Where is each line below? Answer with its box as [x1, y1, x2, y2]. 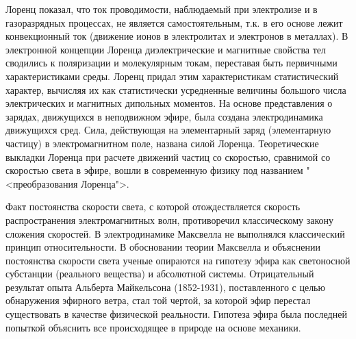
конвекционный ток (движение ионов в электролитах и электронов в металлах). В [5, 29, 348, 43]
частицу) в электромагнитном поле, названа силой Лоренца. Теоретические [5, 136, 319, 150]
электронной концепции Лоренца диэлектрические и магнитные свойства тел [5, 42, 327, 56]
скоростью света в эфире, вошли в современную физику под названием [5, 163, 303, 177]
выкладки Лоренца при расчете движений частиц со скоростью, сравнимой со [5, 149, 331, 164]
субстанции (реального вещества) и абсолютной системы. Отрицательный [5, 266, 314, 281]
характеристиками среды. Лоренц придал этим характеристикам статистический [5, 68, 339, 83]
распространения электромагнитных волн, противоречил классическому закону [5, 212, 334, 227]
